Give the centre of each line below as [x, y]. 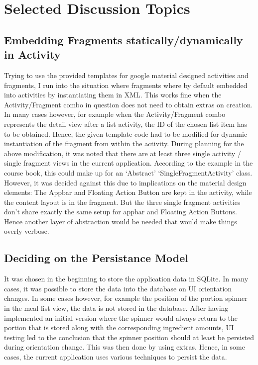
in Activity [32, 54]
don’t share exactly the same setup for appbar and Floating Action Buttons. [121, 212]
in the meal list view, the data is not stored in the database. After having [116, 308]
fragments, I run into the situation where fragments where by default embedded [126, 85]
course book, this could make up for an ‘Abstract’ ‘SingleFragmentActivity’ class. [128, 172]
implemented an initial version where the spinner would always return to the [121, 318]
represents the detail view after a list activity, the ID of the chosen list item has [126, 124]
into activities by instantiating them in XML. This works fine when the [113, 95]
